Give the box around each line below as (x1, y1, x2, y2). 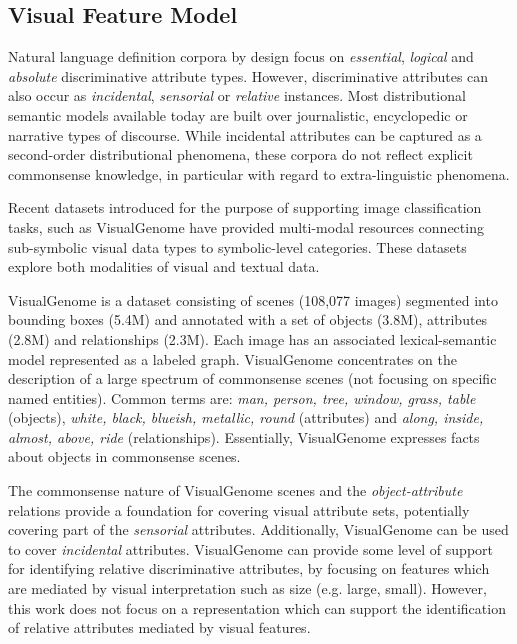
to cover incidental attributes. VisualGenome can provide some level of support (8, 538, 493, 559)
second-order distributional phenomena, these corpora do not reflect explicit (8, 144, 473, 165)
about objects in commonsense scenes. (8, 446, 241, 467)
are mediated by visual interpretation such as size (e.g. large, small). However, (8, 578, 487, 599)
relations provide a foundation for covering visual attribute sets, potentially (8, 499, 470, 520)
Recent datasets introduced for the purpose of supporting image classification (8, 197, 482, 218)
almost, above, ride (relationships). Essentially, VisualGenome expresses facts (8, 426, 480, 447)
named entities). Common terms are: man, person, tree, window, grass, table (8, 387, 476, 408)
